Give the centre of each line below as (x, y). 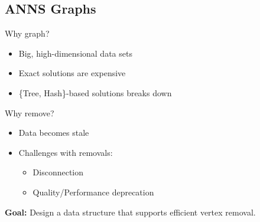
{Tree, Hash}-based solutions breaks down (95, 92)
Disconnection (58, 172)
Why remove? (30, 112)
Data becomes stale (54, 133)
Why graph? (27, 33)
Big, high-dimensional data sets (75, 53)
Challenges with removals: (66, 152)
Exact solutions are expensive (72, 73)
